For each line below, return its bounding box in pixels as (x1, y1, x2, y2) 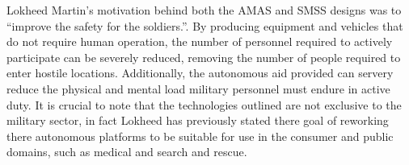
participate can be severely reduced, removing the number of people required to (6, 48, 401, 65)
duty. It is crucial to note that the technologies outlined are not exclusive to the (6, 96, 402, 113)
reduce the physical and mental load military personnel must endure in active (6, 80, 390, 97)
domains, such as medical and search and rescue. (6, 143, 247, 160)
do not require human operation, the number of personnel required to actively (6, 33, 393, 50)
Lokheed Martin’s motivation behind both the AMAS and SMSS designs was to (6, 2, 402, 18)
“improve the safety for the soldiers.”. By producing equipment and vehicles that (6, 17, 403, 34)
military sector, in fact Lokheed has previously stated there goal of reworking (6, 112, 389, 129)
